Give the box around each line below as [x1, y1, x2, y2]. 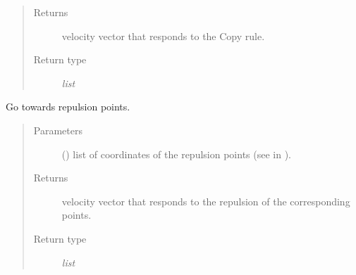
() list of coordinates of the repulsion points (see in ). [61, 146, 291, 161]
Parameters [33, 122, 82, 137]
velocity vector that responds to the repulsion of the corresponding [61, 193, 350, 208]
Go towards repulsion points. [6, 99, 130, 114]
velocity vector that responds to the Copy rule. [61, 28, 265, 43]
